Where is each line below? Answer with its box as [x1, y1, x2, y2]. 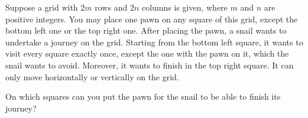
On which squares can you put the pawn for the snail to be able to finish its [5, 90, 281, 103]
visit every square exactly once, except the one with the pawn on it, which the [5, 47, 289, 60]
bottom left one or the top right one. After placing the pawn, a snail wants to [5, 24, 287, 37]
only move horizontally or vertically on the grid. [5, 70, 179, 83]
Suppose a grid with [5, 1, 78, 13]
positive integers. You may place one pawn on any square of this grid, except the [5, 12, 298, 25]
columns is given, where [141, 1, 228, 13]
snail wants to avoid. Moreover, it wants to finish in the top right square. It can [5, 58, 294, 71]
